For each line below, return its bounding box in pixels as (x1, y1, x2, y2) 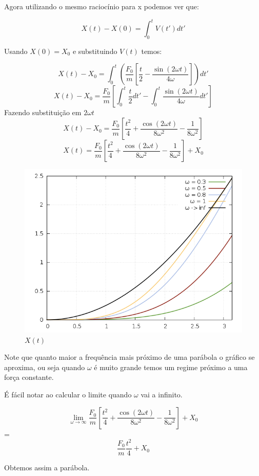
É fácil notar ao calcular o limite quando (4, 389, 132, 400)
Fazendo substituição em (4, 107, 82, 118)
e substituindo (72, 45, 117, 56)
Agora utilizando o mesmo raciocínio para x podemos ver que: (4, 1, 199, 11)
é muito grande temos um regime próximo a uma (94, 361, 248, 372)
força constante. (4, 372, 54, 382)
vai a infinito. (141, 389, 183, 400)
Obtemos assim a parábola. (4, 462, 90, 472)
